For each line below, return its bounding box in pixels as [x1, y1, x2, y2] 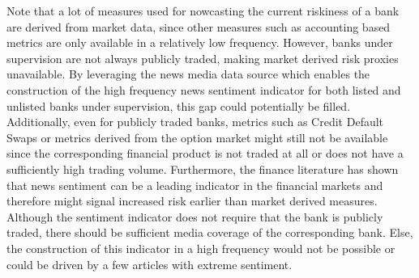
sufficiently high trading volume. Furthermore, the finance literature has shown [6, 160, 399, 177]
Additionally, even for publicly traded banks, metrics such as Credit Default [6, 113, 384, 130]
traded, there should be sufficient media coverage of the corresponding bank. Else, [6, 224, 413, 241]
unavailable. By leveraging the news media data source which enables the [6, 65, 370, 82]
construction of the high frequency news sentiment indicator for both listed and [6, 81, 401, 98]
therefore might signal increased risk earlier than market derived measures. [6, 192, 378, 209]
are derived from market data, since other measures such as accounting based [6, 18, 391, 35]
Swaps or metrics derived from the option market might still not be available [6, 128, 388, 145]
